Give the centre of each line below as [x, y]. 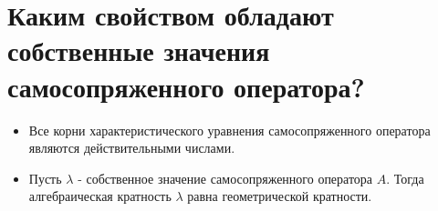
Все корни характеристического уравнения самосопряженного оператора [229, 130]
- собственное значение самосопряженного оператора [225, 178]
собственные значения [139, 50]
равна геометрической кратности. [280, 196]
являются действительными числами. [132, 148]
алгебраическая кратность [100, 196]
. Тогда [405, 178]
